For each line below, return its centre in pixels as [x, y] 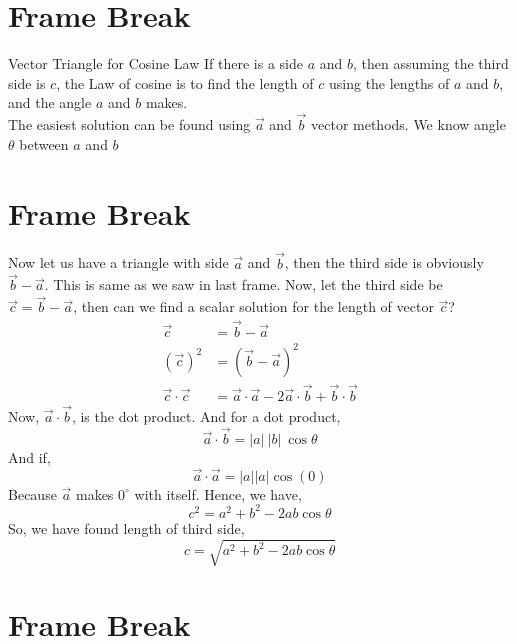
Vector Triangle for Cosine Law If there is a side [155, 63]
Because [32, 493]
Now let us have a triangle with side [118, 262]
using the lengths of [389, 82]
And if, [29, 456]
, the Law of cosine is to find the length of [185, 82]
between [44, 143]
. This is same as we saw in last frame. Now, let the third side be [243, 284]
